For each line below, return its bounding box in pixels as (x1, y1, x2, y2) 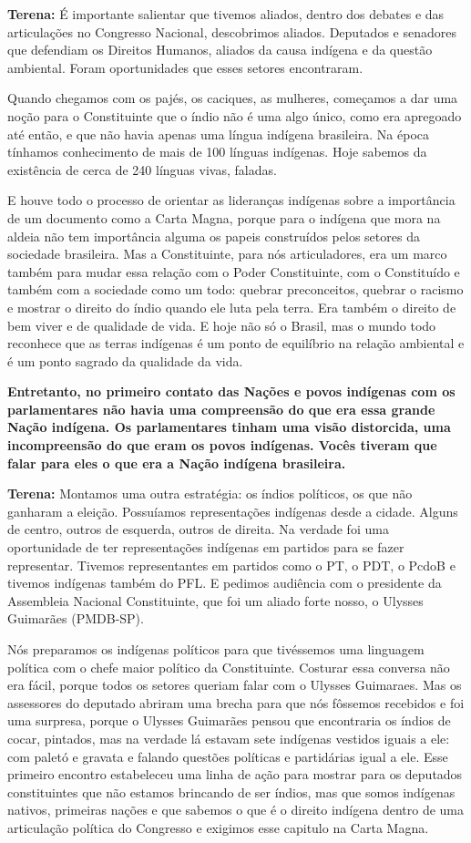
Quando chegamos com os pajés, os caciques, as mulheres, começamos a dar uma (7, 88, 458, 108)
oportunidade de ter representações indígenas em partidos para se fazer (7, 538, 404, 557)
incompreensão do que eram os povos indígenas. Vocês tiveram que (7, 436, 437, 455)
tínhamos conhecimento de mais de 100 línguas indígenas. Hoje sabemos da (7, 142, 427, 161)
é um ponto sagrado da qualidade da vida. (7, 351, 243, 370)
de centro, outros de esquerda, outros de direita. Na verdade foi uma (7, 519, 389, 539)
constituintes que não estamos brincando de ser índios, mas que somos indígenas (7, 782, 456, 801)
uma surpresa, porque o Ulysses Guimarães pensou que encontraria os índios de (7, 711, 451, 730)
